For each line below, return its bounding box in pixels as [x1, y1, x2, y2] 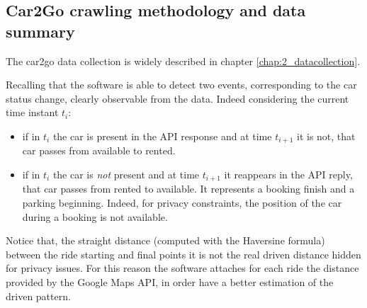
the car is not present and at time [52, 167, 200, 182]
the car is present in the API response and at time [52, 128, 272, 143]
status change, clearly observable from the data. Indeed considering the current [6, 91, 349, 105]
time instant [6, 105, 59, 120]
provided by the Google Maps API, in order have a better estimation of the [6, 275, 334, 290]
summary [6, 20, 75, 42]
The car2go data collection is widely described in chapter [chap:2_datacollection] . [6, 53, 361, 68]
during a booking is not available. [22, 209, 168, 224]
